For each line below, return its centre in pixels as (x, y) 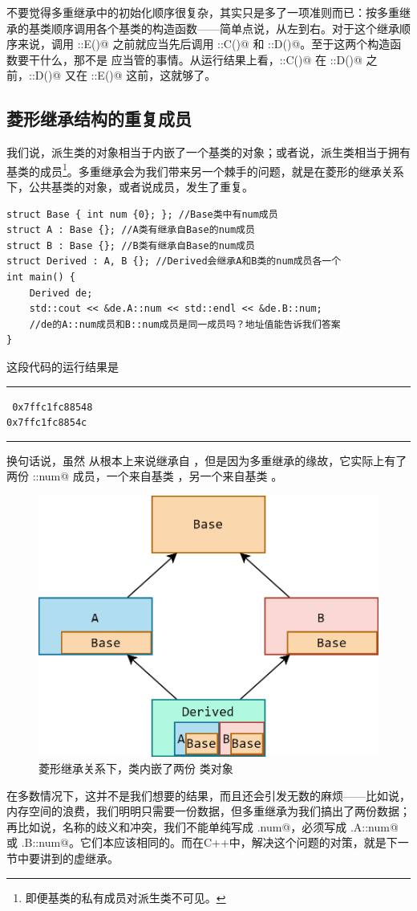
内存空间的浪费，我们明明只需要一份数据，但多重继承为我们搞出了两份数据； (208, 811)
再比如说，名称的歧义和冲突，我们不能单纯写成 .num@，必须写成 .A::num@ (202, 826)
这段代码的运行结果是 (63, 366)
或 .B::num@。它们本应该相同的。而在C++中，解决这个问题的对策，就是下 (202, 842)
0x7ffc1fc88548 (53, 407)
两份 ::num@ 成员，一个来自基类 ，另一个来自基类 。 (145, 476)
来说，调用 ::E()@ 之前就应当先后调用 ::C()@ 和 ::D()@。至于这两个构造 (204, 44)
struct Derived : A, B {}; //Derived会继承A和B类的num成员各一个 (174, 261)
